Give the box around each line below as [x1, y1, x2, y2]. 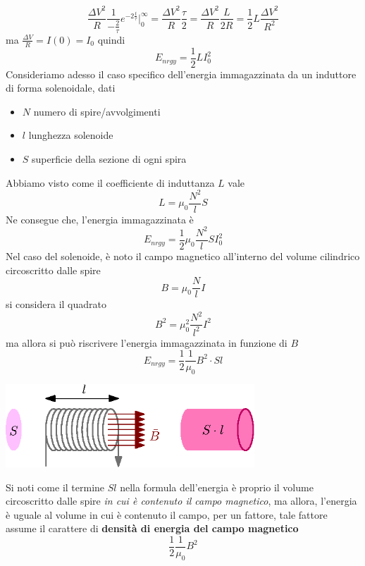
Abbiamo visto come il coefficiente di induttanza [6, 175, 215, 190]
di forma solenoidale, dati [6, 80, 116, 95]
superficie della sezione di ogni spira [32, 152, 187, 166]
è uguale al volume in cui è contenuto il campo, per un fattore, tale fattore [6, 507, 328, 522]
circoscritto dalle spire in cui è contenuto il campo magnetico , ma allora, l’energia [6, 493, 357, 508]
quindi [97, 32, 125, 47]
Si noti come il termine [6, 479, 105, 494]
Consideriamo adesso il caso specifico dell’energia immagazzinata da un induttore [6, 66, 357, 81]
